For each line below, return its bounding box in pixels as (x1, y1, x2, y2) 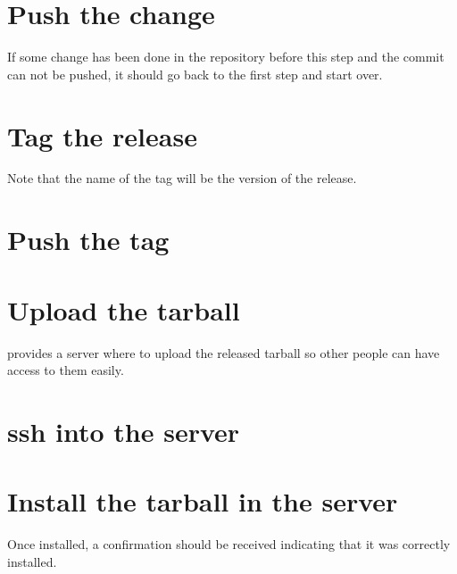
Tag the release (7, 117, 197, 154)
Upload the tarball (7, 291, 240, 328)
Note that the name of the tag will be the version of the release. (7, 169, 357, 187)
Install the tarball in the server (7, 483, 398, 520)
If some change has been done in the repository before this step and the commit (7, 47, 445, 66)
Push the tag (7, 221, 170, 258)
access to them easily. (7, 361, 124, 379)
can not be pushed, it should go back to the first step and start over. (7, 64, 383, 83)
